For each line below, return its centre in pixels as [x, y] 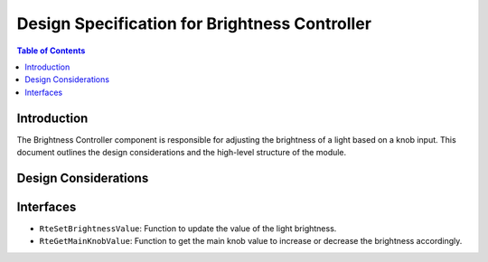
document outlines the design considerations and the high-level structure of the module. [182, 153]
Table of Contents [51, 51]
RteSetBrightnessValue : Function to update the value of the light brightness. [188, 228]
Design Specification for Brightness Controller [194, 23]
